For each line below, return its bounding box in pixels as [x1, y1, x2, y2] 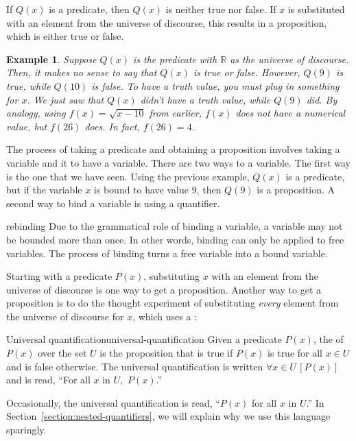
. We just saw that [27, 92, 104, 106]
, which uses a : [132, 309, 197, 323]
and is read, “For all [6, 372, 91, 387]
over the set [38, 346, 87, 360]
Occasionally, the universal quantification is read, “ [6, 395, 220, 409]
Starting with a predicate [6, 269, 112, 283]
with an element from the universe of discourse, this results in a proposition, [6, 15, 327, 29]
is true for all [268, 346, 322, 360]
